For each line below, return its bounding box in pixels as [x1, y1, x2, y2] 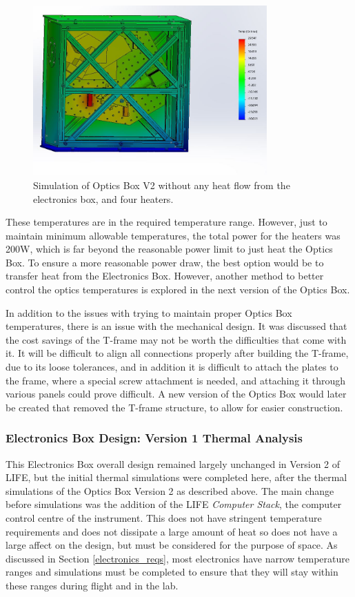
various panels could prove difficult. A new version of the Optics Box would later [6, 386, 347, 401]
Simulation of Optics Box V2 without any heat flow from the [33, 177, 290, 192]
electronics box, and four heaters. [33, 191, 174, 206]
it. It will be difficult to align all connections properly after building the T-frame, [6, 346, 349, 360]
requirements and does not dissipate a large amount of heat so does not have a [6, 524, 338, 538]
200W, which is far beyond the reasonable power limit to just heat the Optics [6, 242, 333, 256]
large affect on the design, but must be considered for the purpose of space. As [6, 538, 338, 552]
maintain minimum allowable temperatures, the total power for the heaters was [6, 228, 341, 242]
